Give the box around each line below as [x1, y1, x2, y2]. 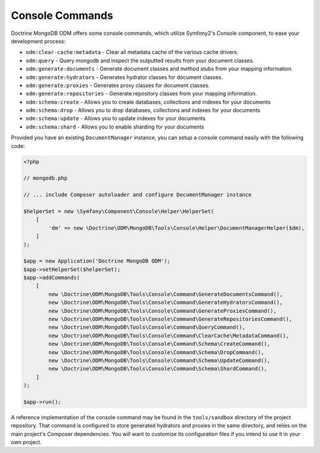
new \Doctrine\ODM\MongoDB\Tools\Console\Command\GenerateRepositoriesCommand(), [48, 316, 293, 323]
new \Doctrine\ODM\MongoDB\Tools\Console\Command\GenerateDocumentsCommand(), [48, 291, 283, 297]
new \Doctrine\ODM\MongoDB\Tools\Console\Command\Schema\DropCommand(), [48, 349, 264, 355]
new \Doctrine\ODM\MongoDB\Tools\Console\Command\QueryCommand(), [48, 324, 246, 331]
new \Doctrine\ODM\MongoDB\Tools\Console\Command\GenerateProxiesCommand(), [48, 307, 277, 314]
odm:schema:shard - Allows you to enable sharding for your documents [25, 123, 204, 130]
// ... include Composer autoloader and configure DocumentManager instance [23, 191, 252, 198]
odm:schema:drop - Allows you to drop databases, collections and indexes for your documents [25, 107, 261, 114]
